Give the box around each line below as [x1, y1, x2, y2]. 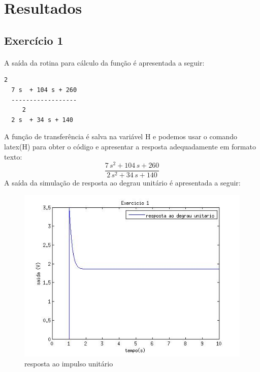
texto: [4, 151, 22, 162]
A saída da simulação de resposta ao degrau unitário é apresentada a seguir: [4, 177, 241, 188]
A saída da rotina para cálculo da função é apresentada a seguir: [4, 57, 205, 68]
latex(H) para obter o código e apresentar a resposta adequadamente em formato [4, 141, 256, 151]
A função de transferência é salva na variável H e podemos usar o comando [4, 131, 237, 142]
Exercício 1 [4, 32, 63, 48]
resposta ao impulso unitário [24, 358, 113, 369]
